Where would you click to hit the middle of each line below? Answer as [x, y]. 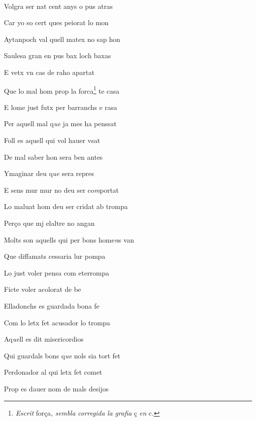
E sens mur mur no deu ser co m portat [62, 190]
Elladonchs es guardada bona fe [52, 305]
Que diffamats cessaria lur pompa [55, 256]
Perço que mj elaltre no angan [49, 223]
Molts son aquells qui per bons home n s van [69, 239]
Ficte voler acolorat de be [43, 289]
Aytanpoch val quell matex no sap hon [62, 39]
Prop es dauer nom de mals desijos [56, 388]
